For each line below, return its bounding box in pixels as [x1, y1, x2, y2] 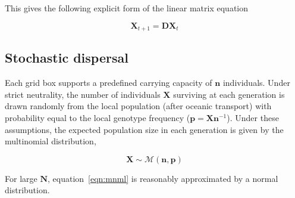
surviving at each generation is [173, 88, 285, 100]
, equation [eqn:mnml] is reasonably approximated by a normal [48, 172, 278, 184]
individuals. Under [222, 76, 290, 89]
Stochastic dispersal [5, 48, 128, 67]
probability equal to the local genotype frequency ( [5, 112, 190, 124]
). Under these [227, 112, 279, 124]
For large [5, 172, 37, 184]
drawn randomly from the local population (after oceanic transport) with [5, 100, 272, 112]
